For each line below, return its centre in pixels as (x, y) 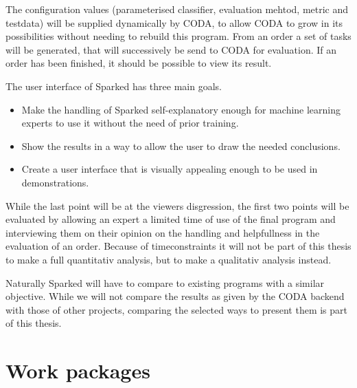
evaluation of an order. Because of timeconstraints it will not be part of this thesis (178, 246)
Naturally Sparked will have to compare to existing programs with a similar (165, 282)
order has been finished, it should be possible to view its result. (139, 63)
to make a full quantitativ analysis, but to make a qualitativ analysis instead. (169, 259)
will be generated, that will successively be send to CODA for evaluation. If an (171, 49)
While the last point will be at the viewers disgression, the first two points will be (177, 205)
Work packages (78, 370)
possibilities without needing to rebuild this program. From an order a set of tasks (178, 36)
